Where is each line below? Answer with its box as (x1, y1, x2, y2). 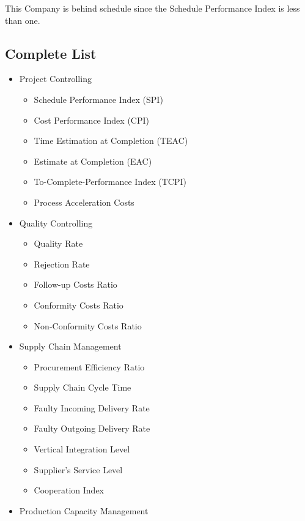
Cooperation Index (34, 484, 104, 497)
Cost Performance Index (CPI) (34, 113, 149, 126)
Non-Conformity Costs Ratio (34, 319, 142, 332)
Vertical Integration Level (34, 443, 130, 455)
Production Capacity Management (19, 504, 149, 517)
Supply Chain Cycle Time (34, 381, 131, 394)
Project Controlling (19, 72, 92, 85)
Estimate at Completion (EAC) (34, 154, 152, 167)
